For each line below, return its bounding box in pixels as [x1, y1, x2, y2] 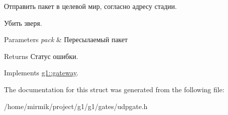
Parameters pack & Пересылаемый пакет [4, 34, 128, 45]
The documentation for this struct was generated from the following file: [4, 84, 225, 94]
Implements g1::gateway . [4, 67, 79, 78]
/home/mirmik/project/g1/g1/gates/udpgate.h [4, 101, 148, 111]
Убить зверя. [4, 17, 42, 28]
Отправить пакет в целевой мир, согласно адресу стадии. [4, 1, 177, 11]
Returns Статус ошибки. [4, 51, 78, 61]
